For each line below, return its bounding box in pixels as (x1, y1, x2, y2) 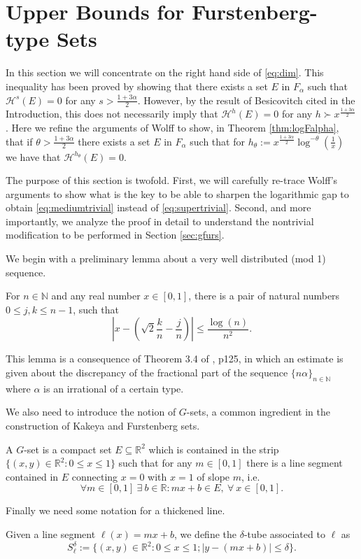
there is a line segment (246, 455, 343, 470)
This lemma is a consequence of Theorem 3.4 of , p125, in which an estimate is (6, 351, 344, 366)
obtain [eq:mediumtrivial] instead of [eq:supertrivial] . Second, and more (6, 200, 311, 215)
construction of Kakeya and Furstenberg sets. (6, 418, 200, 433)
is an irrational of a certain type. (43, 381, 184, 395)
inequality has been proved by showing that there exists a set (6, 78, 268, 93)
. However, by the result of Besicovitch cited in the (137, 92, 355, 107)
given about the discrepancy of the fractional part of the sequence (6, 365, 288, 380)
